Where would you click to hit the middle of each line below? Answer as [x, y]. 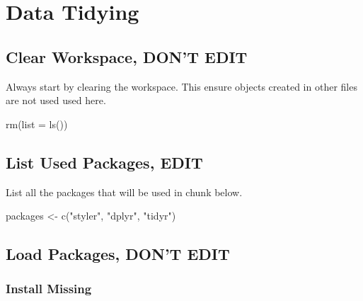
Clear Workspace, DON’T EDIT [127, 56]
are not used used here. [56, 100]
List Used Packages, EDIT [104, 162]
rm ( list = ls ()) [37, 124]
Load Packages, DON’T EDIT [118, 254]
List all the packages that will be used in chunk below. [124, 192]
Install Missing [49, 289]
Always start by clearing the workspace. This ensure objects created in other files [181, 86]
